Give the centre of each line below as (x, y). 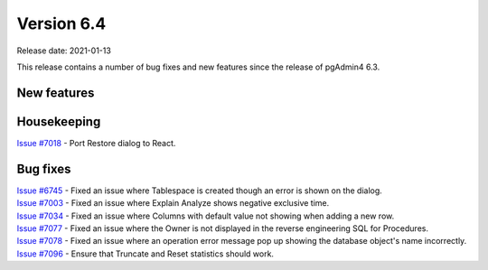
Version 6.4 (61, 23)
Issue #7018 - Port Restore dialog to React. (96, 143)
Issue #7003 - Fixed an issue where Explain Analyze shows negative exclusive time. (173, 203)
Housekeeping (59, 121)
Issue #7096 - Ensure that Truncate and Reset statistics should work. (145, 254)
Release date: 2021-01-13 (64, 51)
